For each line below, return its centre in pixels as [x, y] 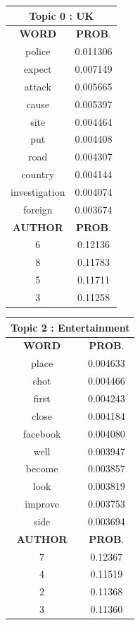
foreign [38, 209]
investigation [38, 191]
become [42, 468]
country [38, 174]
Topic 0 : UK [62, 15]
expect [38, 69]
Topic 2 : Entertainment [70, 327]
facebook [42, 433]
